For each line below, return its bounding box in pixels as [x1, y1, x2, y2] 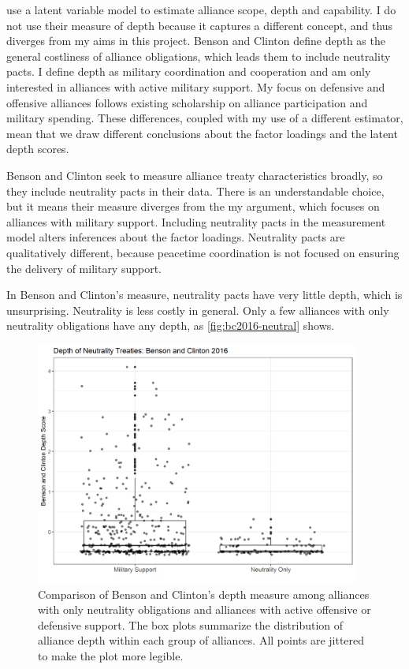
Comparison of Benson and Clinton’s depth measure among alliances [38, 585, 370, 602]
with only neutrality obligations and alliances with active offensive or [38, 601, 371, 618]
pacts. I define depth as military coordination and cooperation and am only [6, 63, 371, 80]
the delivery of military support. [6, 260, 162, 276]
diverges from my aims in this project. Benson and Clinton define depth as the [6, 32, 385, 49]
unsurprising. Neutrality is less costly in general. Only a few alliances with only [6, 301, 389, 318]
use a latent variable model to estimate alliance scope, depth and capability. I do [6, 2, 396, 17]
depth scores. [6, 140, 69, 157]
